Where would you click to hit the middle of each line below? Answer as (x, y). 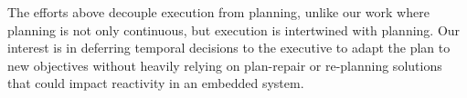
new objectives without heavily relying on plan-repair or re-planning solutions (225, 65)
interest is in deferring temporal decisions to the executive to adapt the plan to (229, 48)
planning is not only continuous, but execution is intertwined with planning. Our (234, 29)
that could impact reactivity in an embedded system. (156, 83)
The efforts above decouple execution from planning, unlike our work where (218, 12)
